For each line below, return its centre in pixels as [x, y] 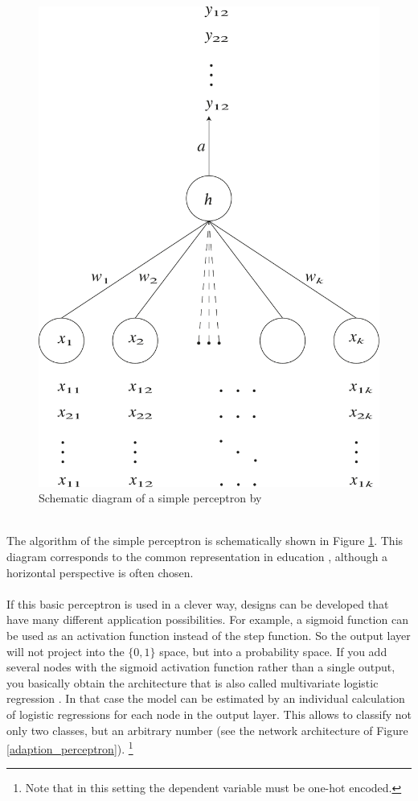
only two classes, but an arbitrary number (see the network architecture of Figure [207, 730]
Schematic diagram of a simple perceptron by [150, 498]
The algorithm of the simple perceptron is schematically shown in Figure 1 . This [205, 541]
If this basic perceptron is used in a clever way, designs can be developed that [198, 603]
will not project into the [66, 651]
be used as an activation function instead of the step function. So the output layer [209, 635]
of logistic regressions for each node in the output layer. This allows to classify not [209, 714]
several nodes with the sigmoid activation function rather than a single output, [201, 667]
